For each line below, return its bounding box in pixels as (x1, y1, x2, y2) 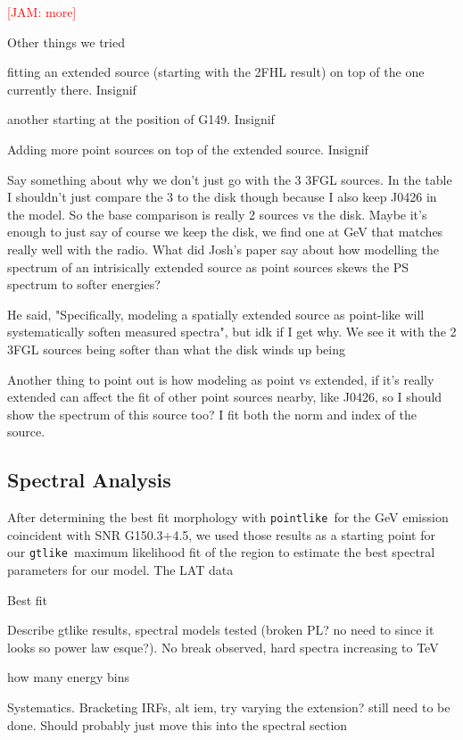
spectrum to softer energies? (7, 275, 161, 294)
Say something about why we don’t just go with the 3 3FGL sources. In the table (7, 170, 452, 188)
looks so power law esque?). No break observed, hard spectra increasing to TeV (7, 637, 439, 656)
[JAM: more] (7, 3, 77, 21)
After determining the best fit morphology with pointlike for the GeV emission (7, 508, 449, 527)
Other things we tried (7, 32, 125, 51)
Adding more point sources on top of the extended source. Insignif (7, 139, 368, 158)
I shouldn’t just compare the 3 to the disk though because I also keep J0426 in (7, 187, 437, 206)
